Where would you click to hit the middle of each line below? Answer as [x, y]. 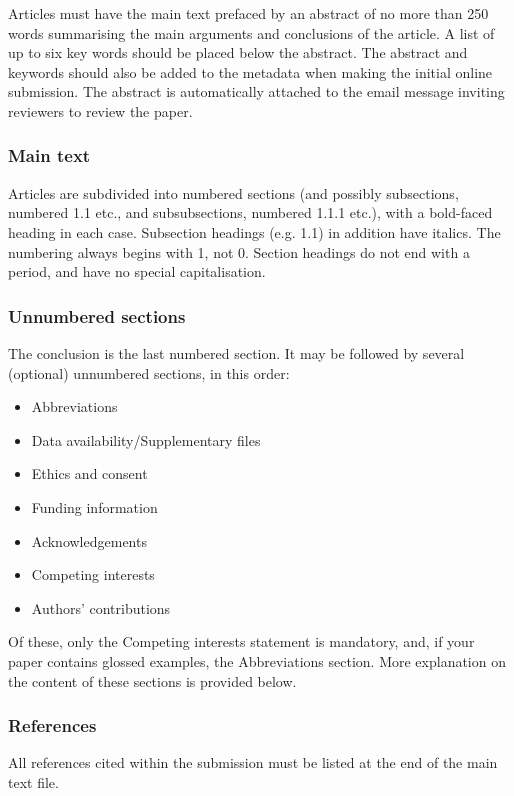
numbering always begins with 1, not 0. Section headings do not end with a [239, 251]
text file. [33, 781]
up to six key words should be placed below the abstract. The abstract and [238, 52]
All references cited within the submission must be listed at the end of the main [253, 762]
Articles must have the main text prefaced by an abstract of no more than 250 [248, 13]
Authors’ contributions [101, 607]
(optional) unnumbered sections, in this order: [149, 372]
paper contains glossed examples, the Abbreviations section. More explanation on [257, 660]
